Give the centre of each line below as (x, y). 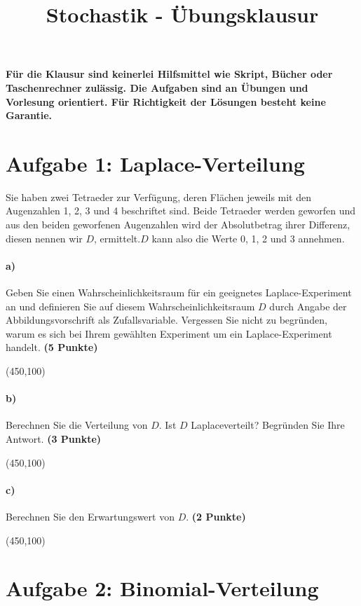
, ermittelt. (117, 238)
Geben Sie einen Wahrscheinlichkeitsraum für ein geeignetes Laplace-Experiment (179, 292)
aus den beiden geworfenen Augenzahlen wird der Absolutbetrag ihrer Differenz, (178, 225)
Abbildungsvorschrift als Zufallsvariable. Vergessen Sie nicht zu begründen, (166, 320)
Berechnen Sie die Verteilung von (77, 425)
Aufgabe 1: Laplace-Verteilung (155, 163)
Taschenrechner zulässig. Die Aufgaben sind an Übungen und (157, 87)
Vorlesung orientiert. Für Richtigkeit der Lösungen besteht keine (166, 101)
